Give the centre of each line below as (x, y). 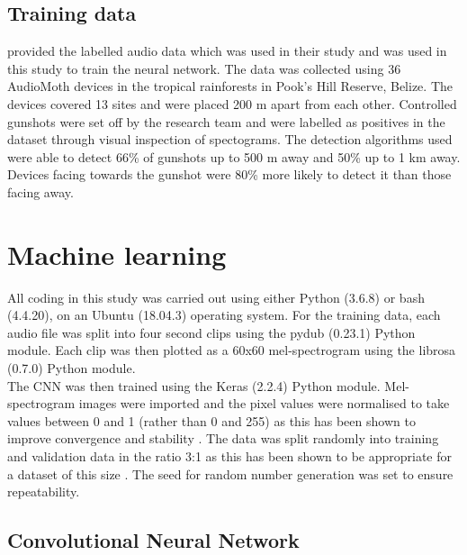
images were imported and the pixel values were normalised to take (264, 403)
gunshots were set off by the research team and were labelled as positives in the (226, 121)
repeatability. (44, 491)
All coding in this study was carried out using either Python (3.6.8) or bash (216, 297)
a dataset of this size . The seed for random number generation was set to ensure (230, 473)
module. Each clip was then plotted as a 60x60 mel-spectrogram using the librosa (232, 350)
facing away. (40, 191)
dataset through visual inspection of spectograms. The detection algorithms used (230, 139)
